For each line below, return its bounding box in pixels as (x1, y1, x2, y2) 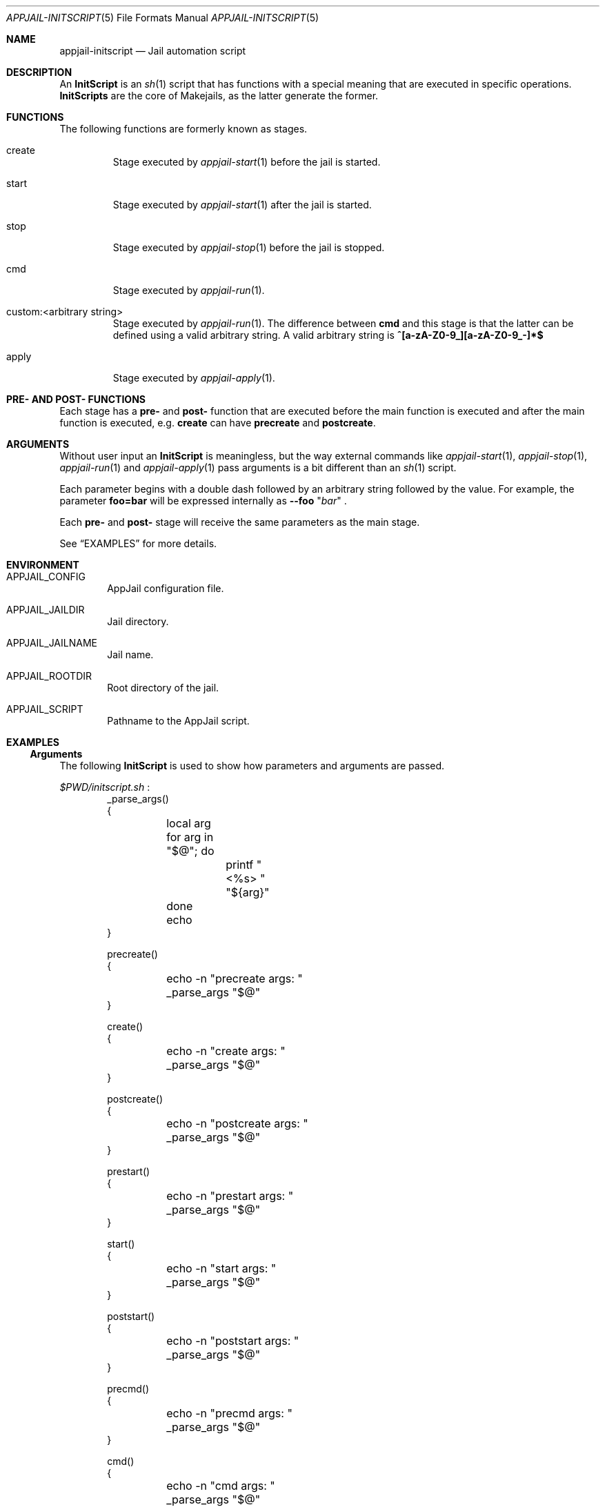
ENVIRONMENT (6, 559, 79, 571)
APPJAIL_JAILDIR (6, 604, 85, 615)
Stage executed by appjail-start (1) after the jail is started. (112, 199, 372, 210)
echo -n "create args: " (166, 1044, 286, 1058)
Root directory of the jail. (107, 682, 219, 693)
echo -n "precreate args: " (166, 972, 303, 985)
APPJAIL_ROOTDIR (6, 670, 92, 682)
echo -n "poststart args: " (166, 1334, 299, 1348)
